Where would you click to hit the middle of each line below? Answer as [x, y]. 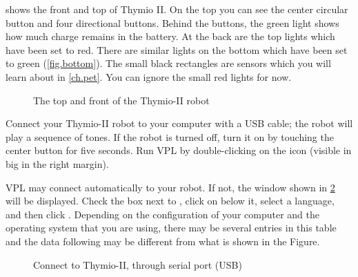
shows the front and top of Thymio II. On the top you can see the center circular [177, 9]
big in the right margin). [57, 163]
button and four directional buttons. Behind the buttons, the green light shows [172, 22]
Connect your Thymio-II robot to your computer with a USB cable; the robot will [179, 123]
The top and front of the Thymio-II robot [121, 100]
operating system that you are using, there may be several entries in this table [171, 228]
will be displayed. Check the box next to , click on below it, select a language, [170, 201]
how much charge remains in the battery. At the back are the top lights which [170, 36]
